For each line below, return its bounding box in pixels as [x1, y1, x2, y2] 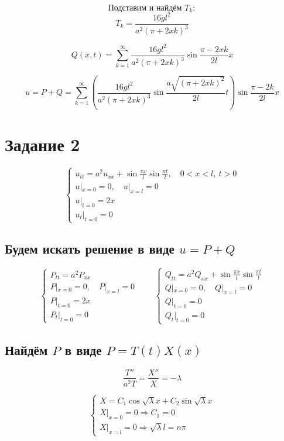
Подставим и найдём [108, 4, 182, 12]
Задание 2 [5, 132, 80, 156]
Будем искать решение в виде [5, 240, 174, 258]
